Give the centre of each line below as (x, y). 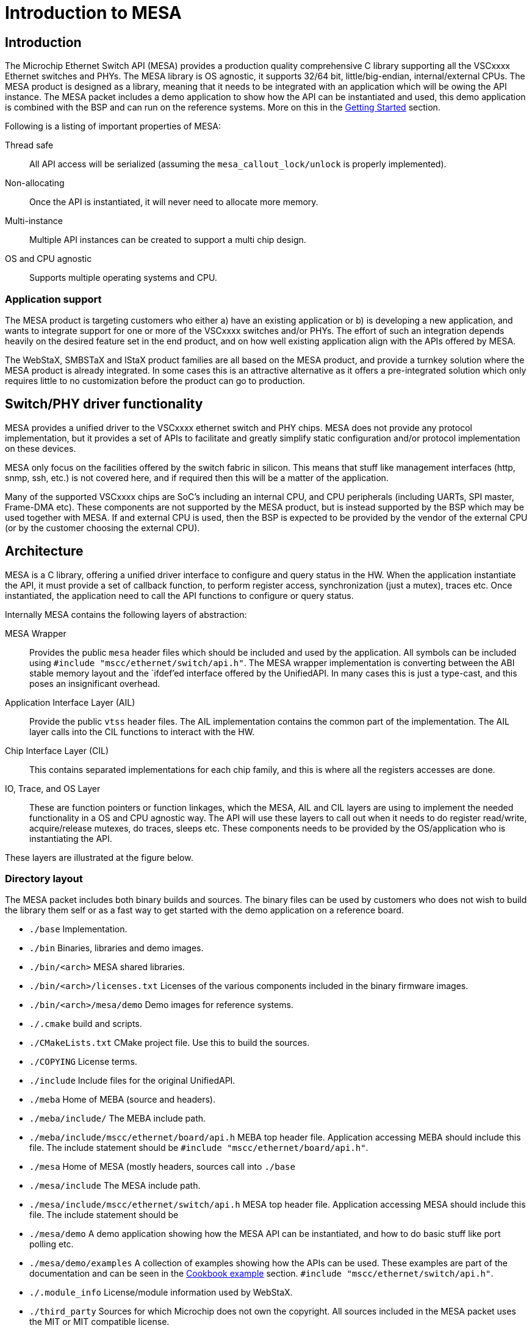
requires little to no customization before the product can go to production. (155, 380)
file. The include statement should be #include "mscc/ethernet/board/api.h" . (199, 1148)
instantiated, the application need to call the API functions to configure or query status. (179, 595)
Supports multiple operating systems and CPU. (123, 278)
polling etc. (52, 1244)
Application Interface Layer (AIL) (70, 702)
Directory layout (44, 878)
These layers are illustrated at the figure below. (99, 857)
